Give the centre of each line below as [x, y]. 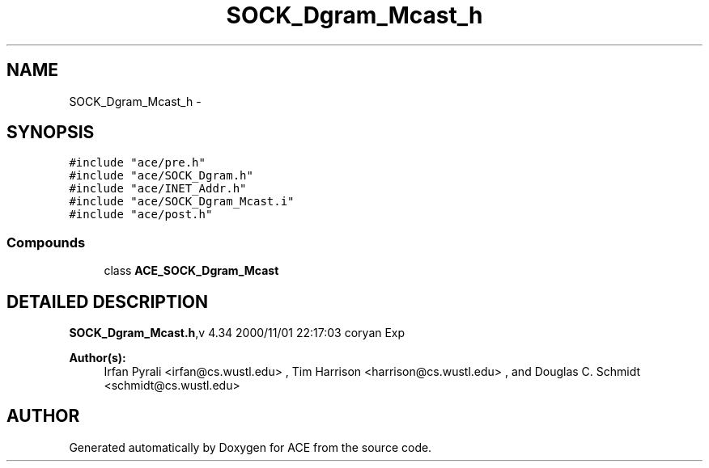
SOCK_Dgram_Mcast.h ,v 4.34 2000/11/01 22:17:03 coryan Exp [237, 333]
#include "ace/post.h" [141, 215]
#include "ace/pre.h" [137, 163]
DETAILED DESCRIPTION [108, 301]
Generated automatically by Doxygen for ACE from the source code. [250, 447]
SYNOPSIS [51, 133]
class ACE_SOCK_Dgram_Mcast [191, 271]
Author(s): [98, 358]
